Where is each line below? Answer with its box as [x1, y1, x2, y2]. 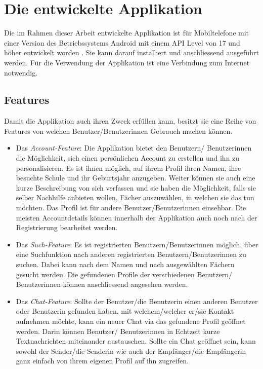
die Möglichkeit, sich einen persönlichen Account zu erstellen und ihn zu [16, 153, 240, 163]
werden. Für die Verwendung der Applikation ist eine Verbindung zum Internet [4, 57, 250, 67]
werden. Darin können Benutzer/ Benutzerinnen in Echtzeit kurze [16, 325, 220, 336]
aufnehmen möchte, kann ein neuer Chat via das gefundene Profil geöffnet [16, 315, 246, 326]
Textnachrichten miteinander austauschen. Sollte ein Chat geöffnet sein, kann [16, 336, 256, 346]
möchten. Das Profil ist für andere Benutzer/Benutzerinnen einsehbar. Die [16, 202, 246, 213]
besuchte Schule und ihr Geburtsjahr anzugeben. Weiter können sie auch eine [16, 172, 255, 183]
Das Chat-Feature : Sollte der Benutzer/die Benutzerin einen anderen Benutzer [16, 296, 258, 306]
